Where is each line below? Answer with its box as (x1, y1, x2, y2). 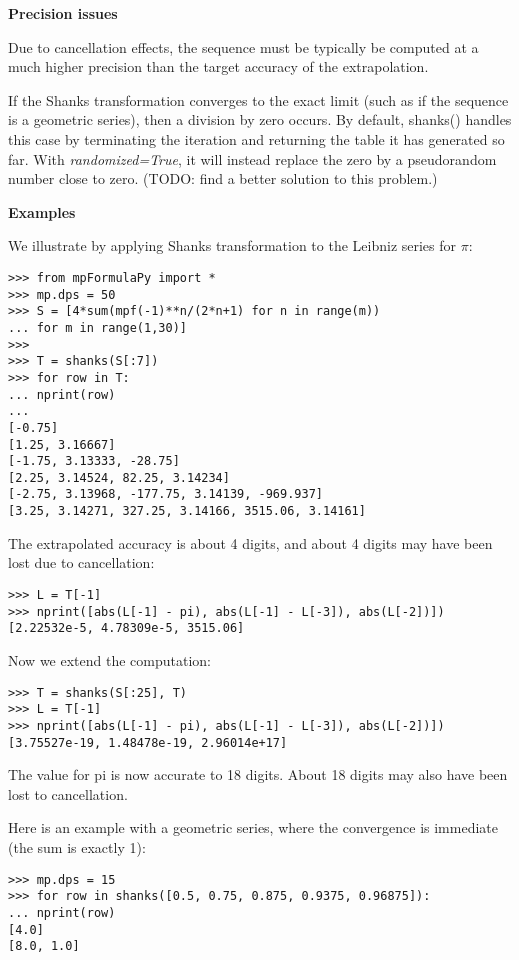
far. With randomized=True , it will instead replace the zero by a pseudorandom (8, 148, 497, 169)
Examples (8, 201, 76, 222)
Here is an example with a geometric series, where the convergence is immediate (8, 817, 498, 838)
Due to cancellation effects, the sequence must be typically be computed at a (8, 36, 479, 57)
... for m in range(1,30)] (8, 320, 187, 335)
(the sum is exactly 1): (8, 836, 146, 857)
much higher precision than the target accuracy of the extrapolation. (8, 56, 429, 77)
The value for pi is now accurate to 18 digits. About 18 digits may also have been (8, 764, 508, 785)
